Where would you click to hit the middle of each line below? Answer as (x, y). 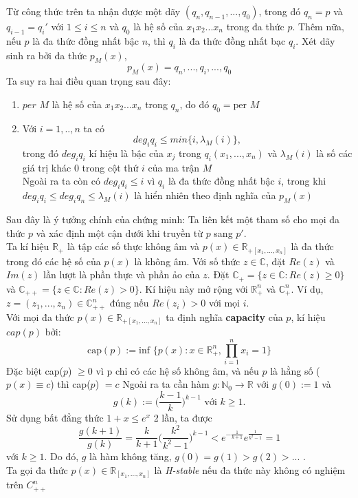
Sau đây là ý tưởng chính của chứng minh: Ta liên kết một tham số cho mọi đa (173, 219)
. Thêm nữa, (318, 26)
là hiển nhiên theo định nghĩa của (205, 195)
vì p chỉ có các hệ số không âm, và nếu (177, 370)
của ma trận (174, 167)
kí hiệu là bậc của (126, 153)
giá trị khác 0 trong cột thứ (80, 167)
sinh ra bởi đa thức (47, 55)
